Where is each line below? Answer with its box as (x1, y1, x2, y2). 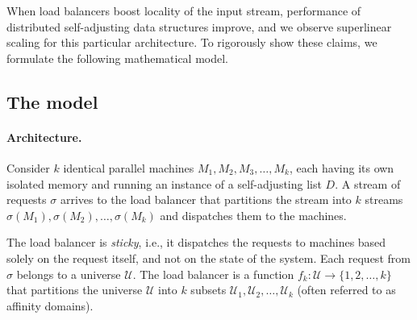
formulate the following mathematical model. (6, 49, 228, 66)
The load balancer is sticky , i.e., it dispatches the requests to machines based (6, 234, 386, 251)
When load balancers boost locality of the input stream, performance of (6, 2, 361, 19)
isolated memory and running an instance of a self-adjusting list (6, 175, 322, 192)
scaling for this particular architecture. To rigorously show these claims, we (6, 34, 377, 51)
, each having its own (289, 159, 394, 176)
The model (6, 89, 98, 114)
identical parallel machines (63, 159, 194, 176)
